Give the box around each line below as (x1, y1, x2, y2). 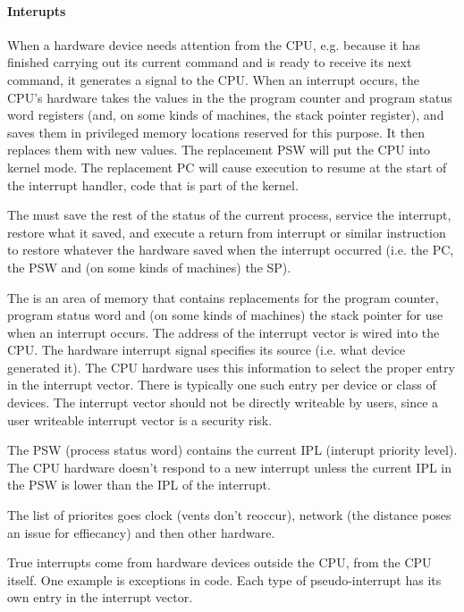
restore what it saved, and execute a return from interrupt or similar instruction (7, 222, 446, 241)
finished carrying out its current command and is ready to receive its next (7, 53, 412, 71)
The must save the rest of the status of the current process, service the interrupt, (7, 205, 451, 224)
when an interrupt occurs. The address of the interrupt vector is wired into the (7, 323, 440, 341)
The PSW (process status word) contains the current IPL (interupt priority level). (7, 440, 458, 459)
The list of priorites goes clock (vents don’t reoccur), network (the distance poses (7, 506, 451, 524)
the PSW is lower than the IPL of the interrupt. (7, 475, 271, 494)
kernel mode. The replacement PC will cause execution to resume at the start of (7, 157, 447, 176)
